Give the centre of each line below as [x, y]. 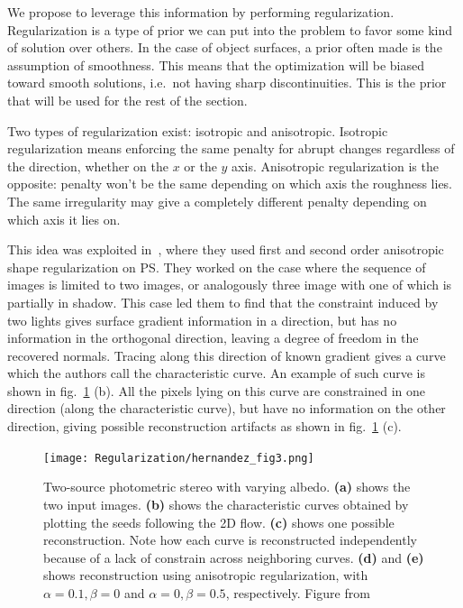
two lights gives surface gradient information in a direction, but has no [202, 320]
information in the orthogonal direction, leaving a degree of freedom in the [213, 338]
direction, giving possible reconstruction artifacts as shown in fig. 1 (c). [204, 426]
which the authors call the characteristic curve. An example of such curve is [217, 373]
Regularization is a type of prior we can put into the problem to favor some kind [230, 29]
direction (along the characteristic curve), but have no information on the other [227, 408]
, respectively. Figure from [298, 592]
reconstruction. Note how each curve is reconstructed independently [230, 540]
